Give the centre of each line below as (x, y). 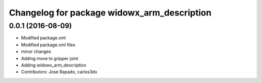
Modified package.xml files (48, 45)
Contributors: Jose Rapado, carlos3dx (59, 72)
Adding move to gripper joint (50, 58)
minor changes (36, 51)
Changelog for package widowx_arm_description (110, 13)
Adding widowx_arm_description (54, 65)
